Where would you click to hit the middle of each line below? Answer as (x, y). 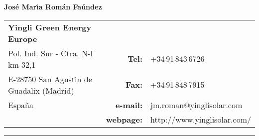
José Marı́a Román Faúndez (53, 6)
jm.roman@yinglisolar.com (196, 105)
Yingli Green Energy (50, 27)
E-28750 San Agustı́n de (50, 79)
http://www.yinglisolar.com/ (201, 119)
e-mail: (129, 105)
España (21, 105)
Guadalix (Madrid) (41, 90)
